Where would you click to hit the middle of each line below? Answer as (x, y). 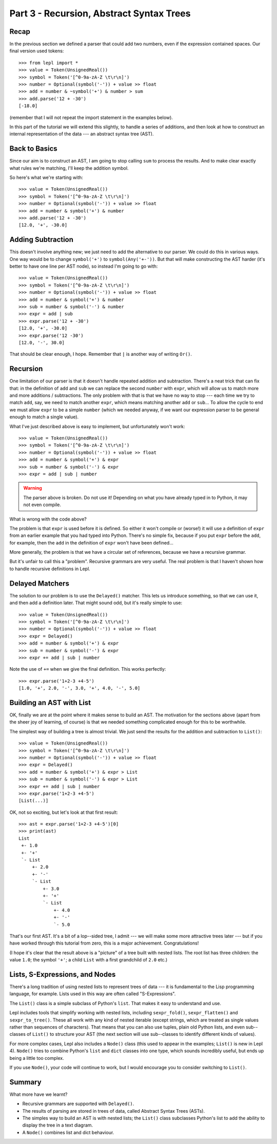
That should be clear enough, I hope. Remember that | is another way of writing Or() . (101, 354)
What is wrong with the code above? (48, 519)
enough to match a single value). (44, 417)
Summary (25, 1082)
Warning (33, 488)
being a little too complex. (37, 1058)
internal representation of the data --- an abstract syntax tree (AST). (82, 134)
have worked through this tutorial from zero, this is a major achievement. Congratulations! (104, 943)
